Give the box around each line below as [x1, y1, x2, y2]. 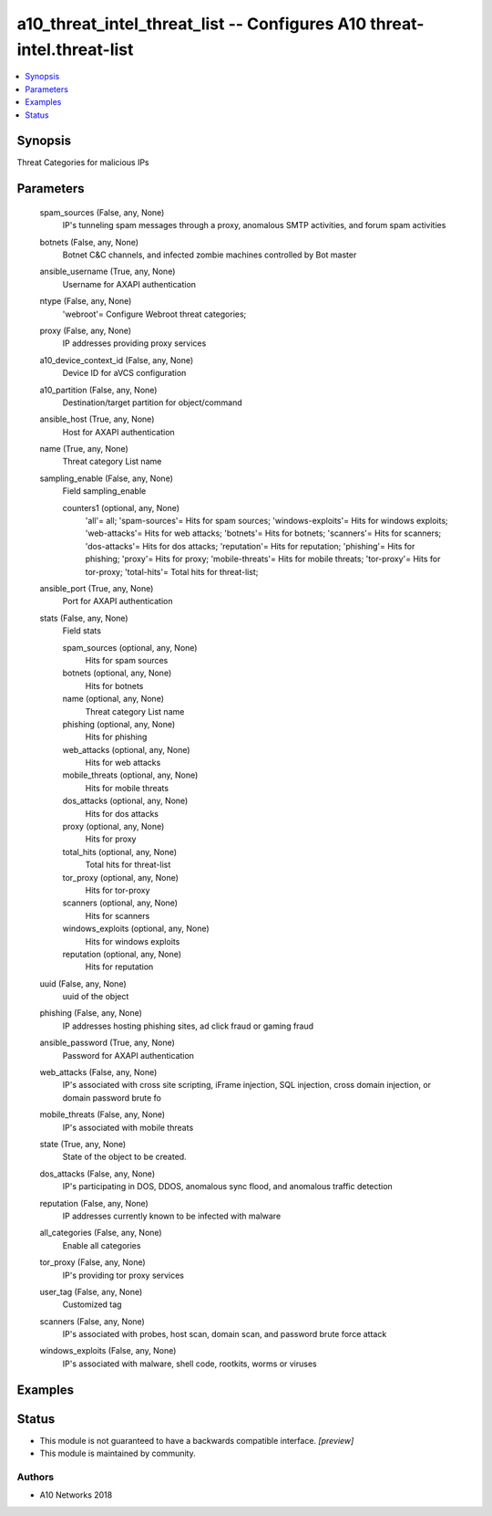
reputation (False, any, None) [39, 1197, 149, 1208]
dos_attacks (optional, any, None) [62, 795, 189, 807]
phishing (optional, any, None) [62, 718, 176, 729]
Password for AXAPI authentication [62, 1050, 195, 1061]
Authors [16, 1470, 55, 1483]
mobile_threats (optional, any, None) [62, 769, 199, 780]
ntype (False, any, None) [39, 296, 132, 307]
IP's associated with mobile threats [62, 1122, 194, 1133]
